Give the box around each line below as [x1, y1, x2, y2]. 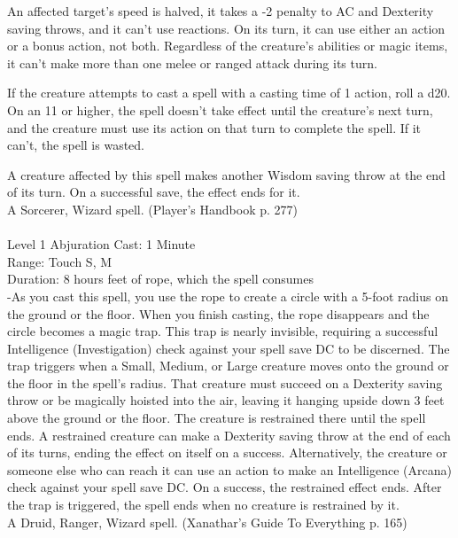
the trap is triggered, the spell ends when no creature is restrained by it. [7, 495, 400, 514]
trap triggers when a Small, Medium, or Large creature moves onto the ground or [7, 356, 449, 375]
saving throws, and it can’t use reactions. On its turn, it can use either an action [7, 19, 446, 37]
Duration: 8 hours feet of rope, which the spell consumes [7, 269, 314, 288]
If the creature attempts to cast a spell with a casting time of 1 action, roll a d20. [7, 83, 451, 102]
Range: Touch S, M [7, 252, 113, 270]
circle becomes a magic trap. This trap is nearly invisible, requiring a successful [7, 322, 439, 340]
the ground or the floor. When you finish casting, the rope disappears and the [7, 304, 430, 323]
